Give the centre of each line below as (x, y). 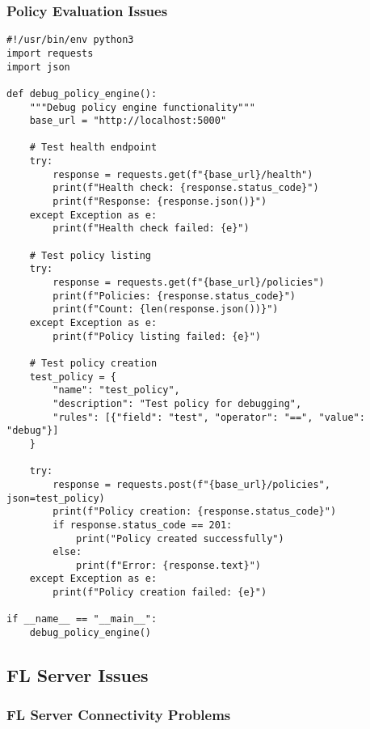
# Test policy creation (93, 363)
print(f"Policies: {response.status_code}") (174, 296)
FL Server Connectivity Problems (119, 715)
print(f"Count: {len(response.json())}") (166, 309)
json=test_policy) (56, 498)
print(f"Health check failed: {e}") (151, 229)
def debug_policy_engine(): (82, 93)
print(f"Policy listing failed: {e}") (157, 336)
